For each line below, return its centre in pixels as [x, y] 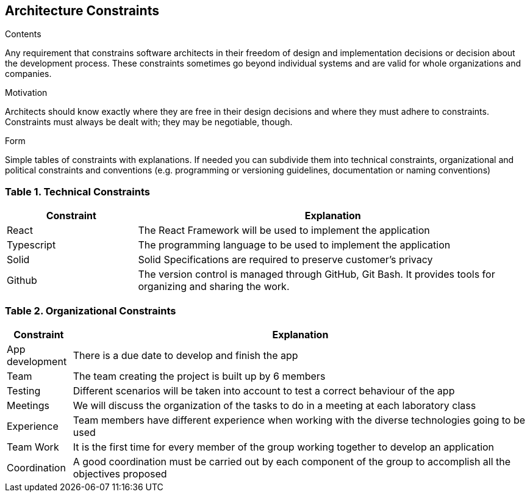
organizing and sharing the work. [214, 287]
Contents [23, 34]
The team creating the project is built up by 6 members [199, 376]
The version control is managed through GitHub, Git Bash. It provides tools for [317, 274]
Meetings [28, 405]
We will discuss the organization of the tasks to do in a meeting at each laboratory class [274, 405]
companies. [28, 74]
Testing [24, 390]
